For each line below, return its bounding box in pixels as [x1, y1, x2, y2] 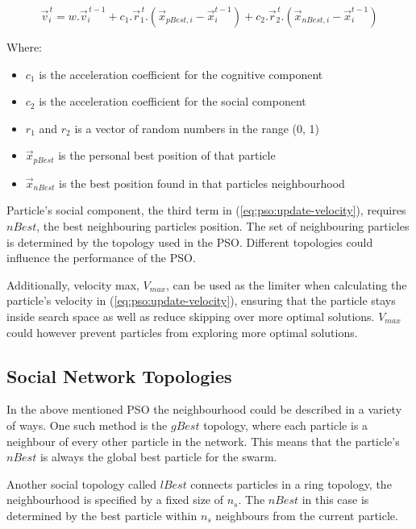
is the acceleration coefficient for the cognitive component [39, 65, 323, 82]
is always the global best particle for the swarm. [40, 448, 277, 465]
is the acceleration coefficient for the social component [39, 93, 306, 110]
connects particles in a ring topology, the [190, 475, 392, 492]
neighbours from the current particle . [215, 506, 398, 523]
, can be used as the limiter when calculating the [165, 276, 407, 293]
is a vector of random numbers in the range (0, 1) [74, 119, 320, 136]
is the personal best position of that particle [58, 147, 276, 164]
